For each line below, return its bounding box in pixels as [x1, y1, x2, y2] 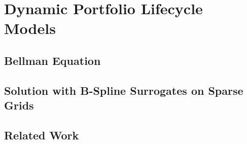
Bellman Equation [4, 52, 101, 68]
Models [4, 18, 56, 39]
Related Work [4, 127, 79, 142]
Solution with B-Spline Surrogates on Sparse [4, 82, 243, 98]
